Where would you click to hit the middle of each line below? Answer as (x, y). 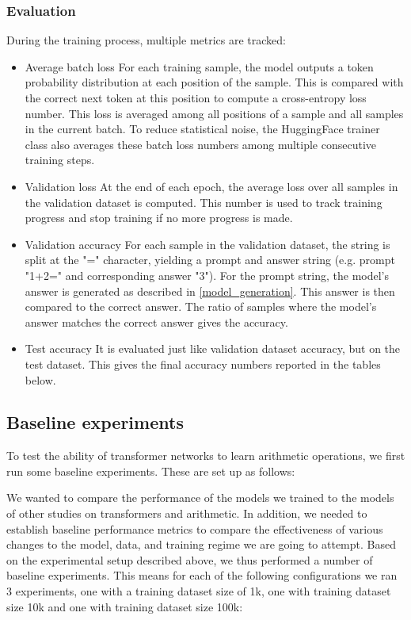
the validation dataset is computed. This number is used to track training (204, 202)
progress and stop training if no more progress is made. (159, 218)
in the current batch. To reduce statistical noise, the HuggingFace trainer (202, 129)
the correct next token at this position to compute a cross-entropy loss (196, 98)
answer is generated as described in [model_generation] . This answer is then (210, 291)
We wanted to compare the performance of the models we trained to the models (200, 498)
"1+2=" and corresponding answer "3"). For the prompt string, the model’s (207, 275)
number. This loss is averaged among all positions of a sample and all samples (214, 113)
